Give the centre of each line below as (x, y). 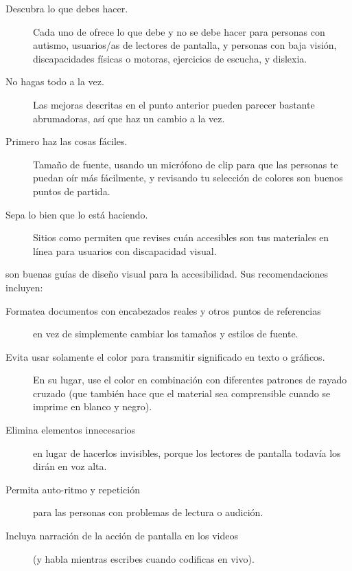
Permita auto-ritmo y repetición (73, 489)
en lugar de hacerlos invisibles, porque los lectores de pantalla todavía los (187, 452)
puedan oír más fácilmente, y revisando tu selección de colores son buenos (188, 178)
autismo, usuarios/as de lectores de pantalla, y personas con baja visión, (185, 45)
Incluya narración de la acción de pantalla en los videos (122, 536)
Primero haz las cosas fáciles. (67, 141)
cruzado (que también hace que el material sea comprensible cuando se (182, 393)
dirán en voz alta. (70, 466)
